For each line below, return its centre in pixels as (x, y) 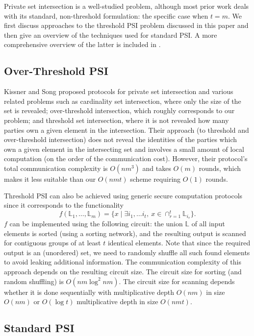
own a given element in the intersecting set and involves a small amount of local (124, 149)
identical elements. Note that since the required (179, 243)
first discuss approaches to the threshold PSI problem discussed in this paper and (126, 25)
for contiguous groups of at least (52, 243)
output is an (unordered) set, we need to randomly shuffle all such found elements (127, 252)
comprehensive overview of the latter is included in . (82, 44)
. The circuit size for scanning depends (177, 281)
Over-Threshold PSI (56, 71)
